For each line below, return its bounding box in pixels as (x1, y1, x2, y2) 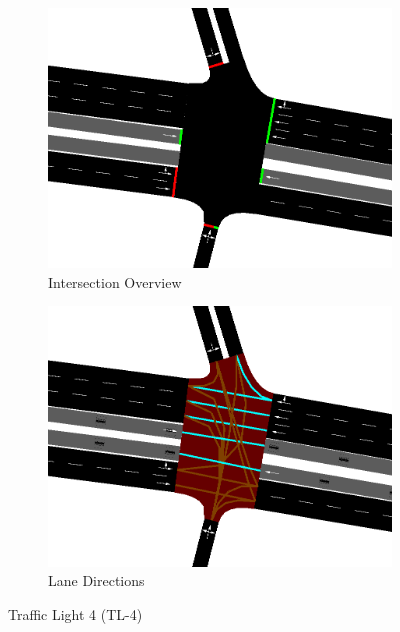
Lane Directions (48, 570, 145, 591)
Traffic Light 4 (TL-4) (8, 603, 143, 624)
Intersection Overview (48, 271, 182, 292)
